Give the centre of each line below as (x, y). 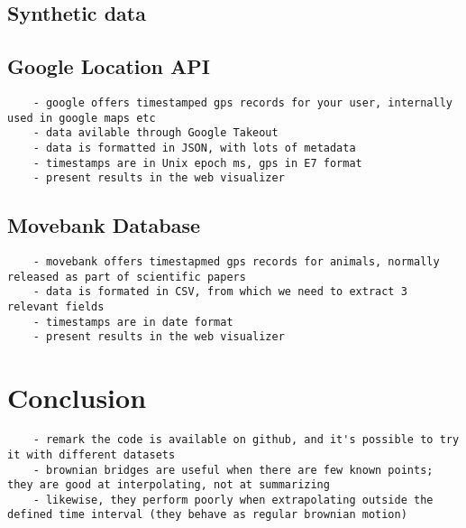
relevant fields (56, 307)
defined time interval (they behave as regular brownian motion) (207, 515)
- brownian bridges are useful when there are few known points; (233, 470)
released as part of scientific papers (127, 277)
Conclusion (77, 398)
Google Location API (109, 66)
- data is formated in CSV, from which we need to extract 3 (220, 292)
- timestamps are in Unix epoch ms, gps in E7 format (197, 163)
